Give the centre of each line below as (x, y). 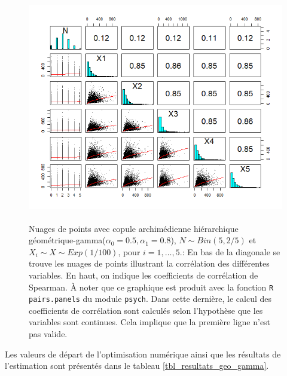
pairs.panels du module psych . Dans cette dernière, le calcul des (150, 299)
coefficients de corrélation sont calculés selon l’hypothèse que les (146, 310)
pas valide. (48, 334)
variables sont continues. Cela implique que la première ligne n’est (150, 322)
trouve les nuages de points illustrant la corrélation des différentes (149, 263)
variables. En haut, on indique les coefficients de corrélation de (143, 275)
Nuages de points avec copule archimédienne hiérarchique (134, 228)
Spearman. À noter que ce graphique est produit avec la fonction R (151, 287)
